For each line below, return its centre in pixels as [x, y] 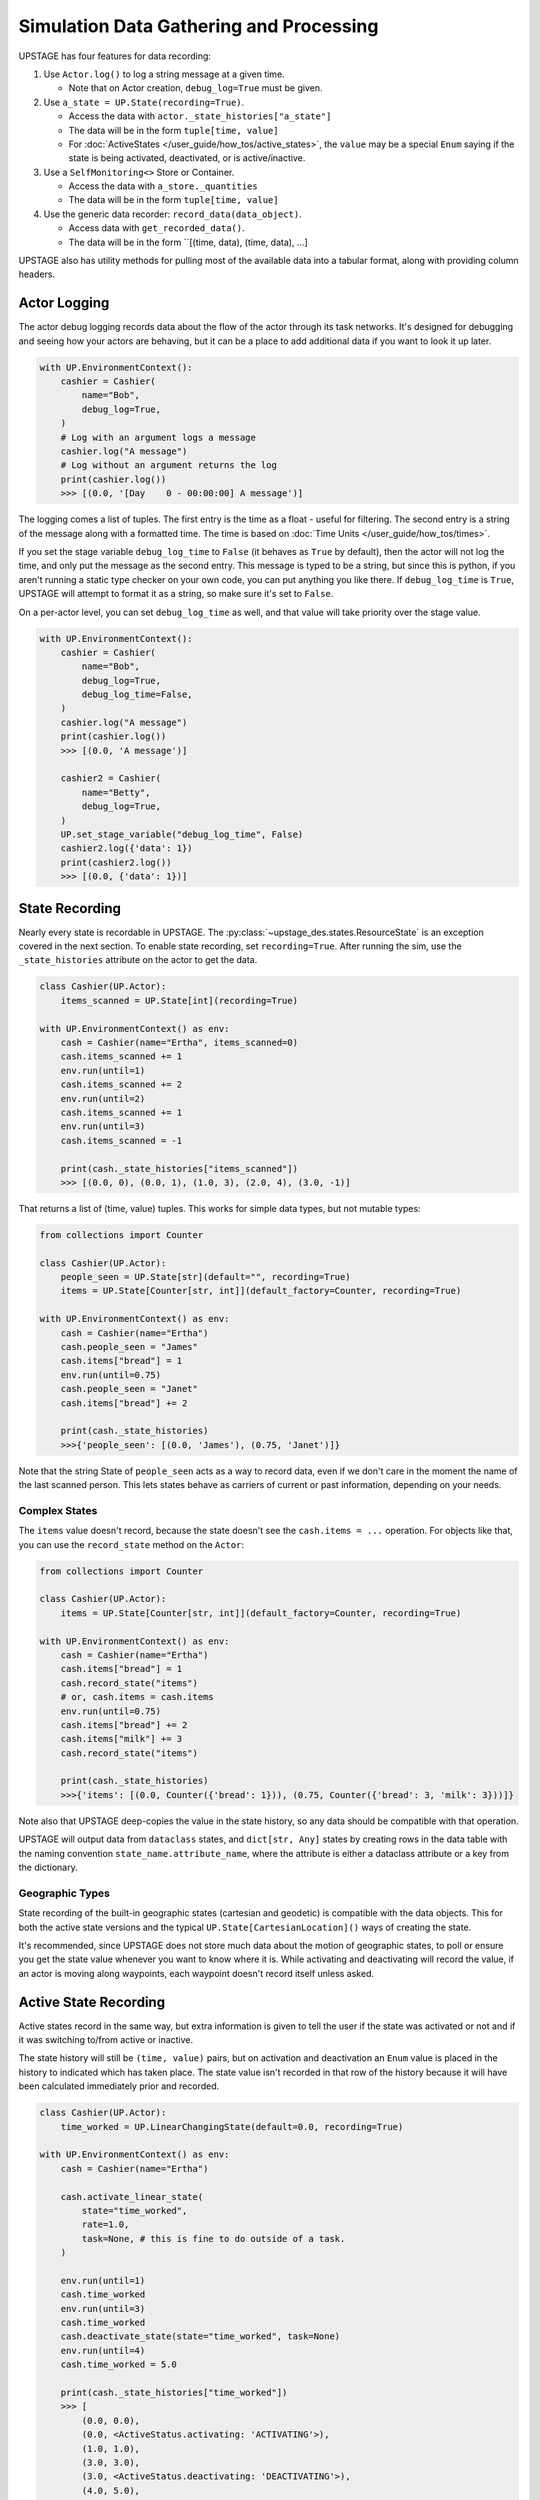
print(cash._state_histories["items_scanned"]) [179, 1168]
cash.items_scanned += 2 [121, 1084]
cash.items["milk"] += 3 [121, 1739]
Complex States [58, 1510]
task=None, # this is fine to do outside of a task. [213, 2238]
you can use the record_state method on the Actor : [131, 1544]
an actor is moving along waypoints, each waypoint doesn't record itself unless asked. [196, 1973]
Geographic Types [64, 1893]
